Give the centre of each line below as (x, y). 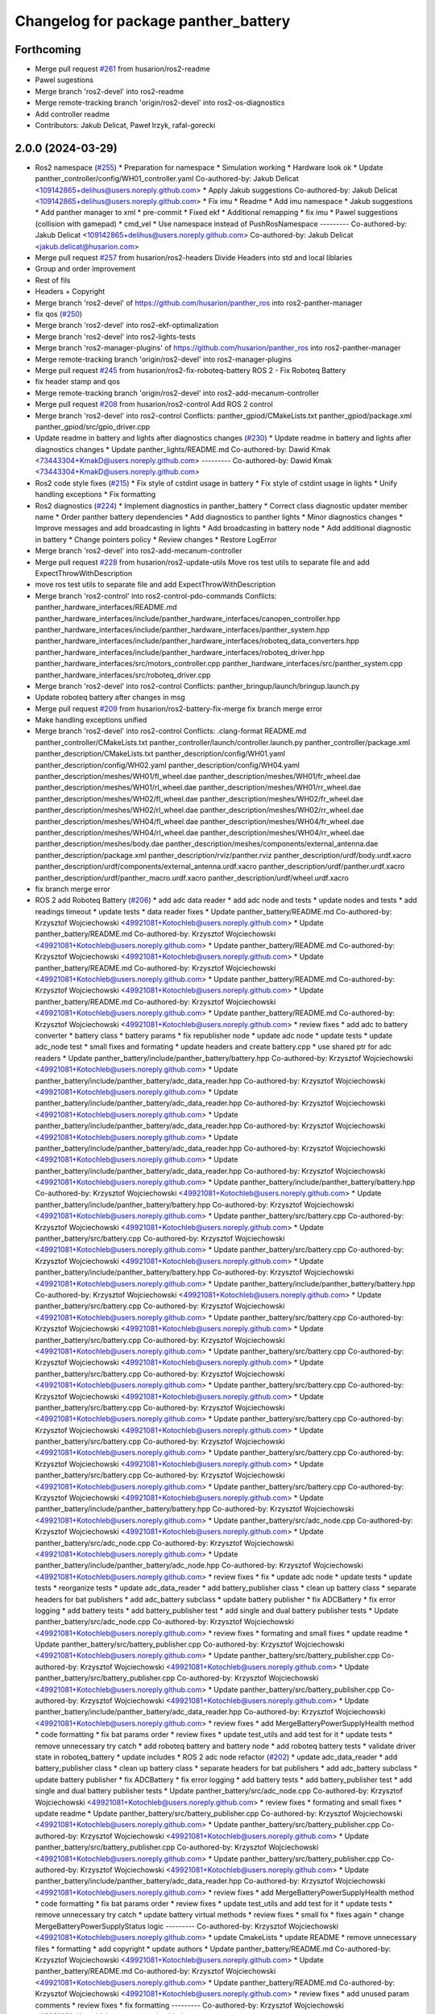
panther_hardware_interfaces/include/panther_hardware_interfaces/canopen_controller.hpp (188, 618)
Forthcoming (48, 50)
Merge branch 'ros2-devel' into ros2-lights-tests (116, 336)
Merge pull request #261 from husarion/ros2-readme (123, 69)
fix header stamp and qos (78, 382)
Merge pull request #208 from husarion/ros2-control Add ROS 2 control (154, 404)
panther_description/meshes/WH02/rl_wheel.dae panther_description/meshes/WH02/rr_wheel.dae (199, 810)
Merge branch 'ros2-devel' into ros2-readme (110, 91)
